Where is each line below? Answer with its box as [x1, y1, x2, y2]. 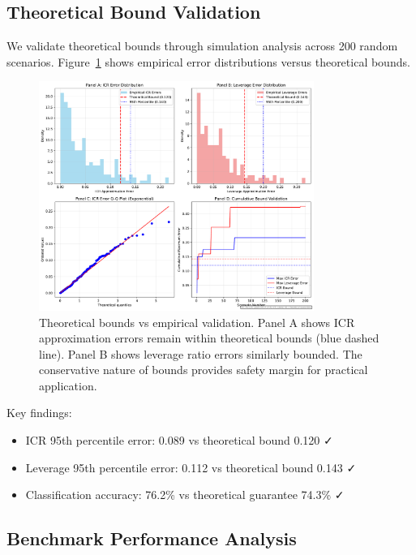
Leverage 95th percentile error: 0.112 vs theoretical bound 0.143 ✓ [25, 458, 357, 475]
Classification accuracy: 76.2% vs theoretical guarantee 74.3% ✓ [25, 486, 345, 503]
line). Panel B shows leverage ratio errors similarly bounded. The [39, 345, 362, 362]
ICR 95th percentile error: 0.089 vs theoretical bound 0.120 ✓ [25, 432, 333, 449]
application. [39, 376, 97, 394]
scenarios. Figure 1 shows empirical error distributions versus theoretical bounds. [6, 53, 410, 70]
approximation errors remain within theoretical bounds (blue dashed [39, 329, 380, 346]
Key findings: [6, 404, 72, 421]
